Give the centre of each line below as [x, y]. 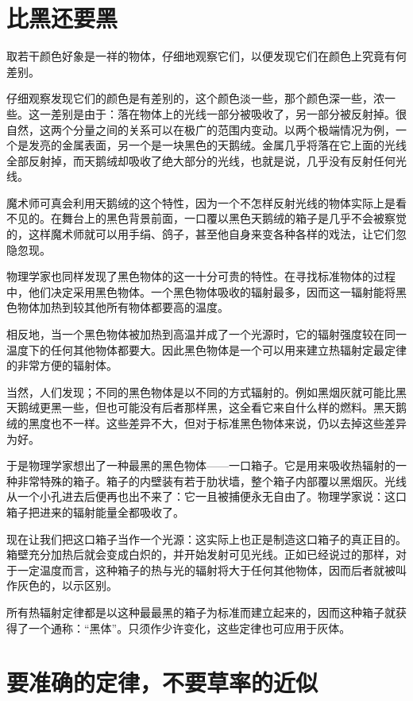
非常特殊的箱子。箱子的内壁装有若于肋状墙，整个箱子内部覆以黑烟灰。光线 [212, 480]
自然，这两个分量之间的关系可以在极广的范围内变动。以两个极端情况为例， [201, 129]
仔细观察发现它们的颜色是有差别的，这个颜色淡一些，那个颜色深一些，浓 [195, 98]
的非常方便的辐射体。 [62, 365]
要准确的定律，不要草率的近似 [162, 682]
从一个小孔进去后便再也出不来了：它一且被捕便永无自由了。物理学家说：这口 [206, 496]
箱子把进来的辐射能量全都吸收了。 [95, 511]
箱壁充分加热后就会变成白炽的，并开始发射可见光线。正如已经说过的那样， [201, 554]
